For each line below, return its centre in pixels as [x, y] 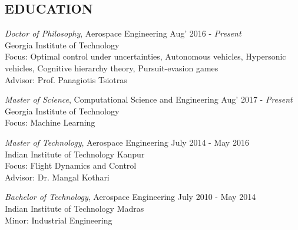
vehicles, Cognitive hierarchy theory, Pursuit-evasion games [112, 68]
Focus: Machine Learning [50, 122]
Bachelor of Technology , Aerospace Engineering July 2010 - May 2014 [130, 197]
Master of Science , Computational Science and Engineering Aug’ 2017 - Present [149, 99]
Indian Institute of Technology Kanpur [75, 154]
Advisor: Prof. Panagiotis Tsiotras [66, 79]
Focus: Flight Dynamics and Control [71, 165]
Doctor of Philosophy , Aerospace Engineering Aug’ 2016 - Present [123, 33]
